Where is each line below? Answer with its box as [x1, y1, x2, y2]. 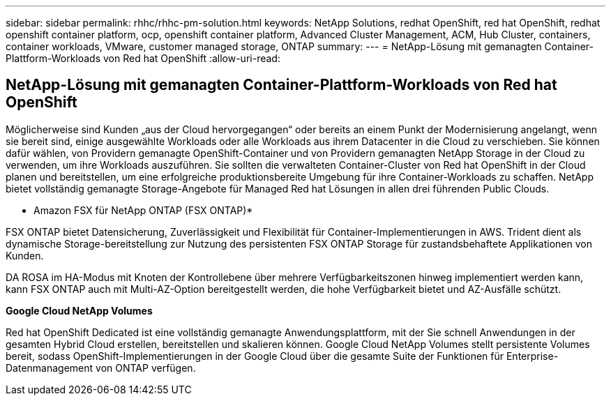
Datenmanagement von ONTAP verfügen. [6, 361, 196, 374]
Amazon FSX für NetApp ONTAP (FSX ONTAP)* [33, 204, 253, 216]
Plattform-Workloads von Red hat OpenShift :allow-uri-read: [6, 52, 280, 64]
